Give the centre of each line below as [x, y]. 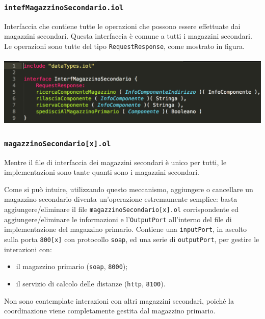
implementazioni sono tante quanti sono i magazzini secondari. [102, 172]
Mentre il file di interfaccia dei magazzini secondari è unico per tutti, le [115, 162]
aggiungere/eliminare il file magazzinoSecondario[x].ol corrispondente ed [122, 209]
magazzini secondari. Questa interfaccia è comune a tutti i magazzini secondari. [128, 36]
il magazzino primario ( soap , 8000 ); [72, 266]
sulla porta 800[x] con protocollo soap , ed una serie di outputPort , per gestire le [132, 239]
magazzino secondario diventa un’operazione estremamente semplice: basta [121, 199]
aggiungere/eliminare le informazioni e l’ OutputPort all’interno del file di [118, 219]
